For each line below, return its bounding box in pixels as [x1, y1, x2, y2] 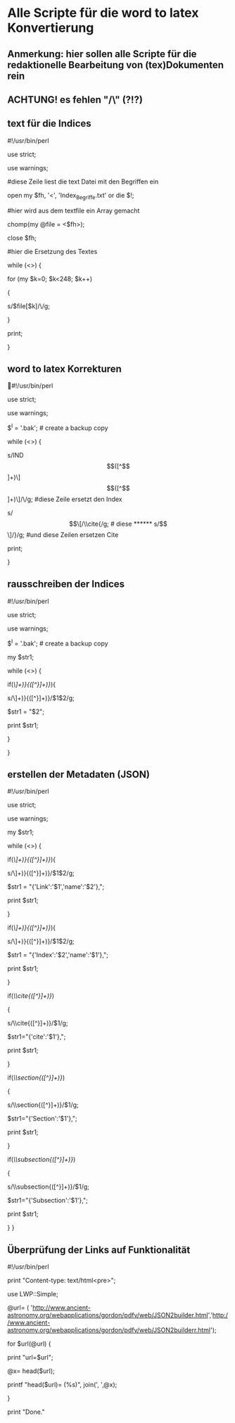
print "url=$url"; [7, 1353, 53, 1362]
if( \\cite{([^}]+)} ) [7, 992, 55, 1000]
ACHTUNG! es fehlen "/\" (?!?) [7, 94, 143, 106]
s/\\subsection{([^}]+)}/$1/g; [7, 1182, 90, 1191]
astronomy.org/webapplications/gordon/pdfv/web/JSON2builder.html [7, 1311, 209, 1320]
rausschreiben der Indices [7, 578, 125, 590]
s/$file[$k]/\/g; [7, 301, 51, 310]
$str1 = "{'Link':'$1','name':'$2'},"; [7, 883, 105, 891]
